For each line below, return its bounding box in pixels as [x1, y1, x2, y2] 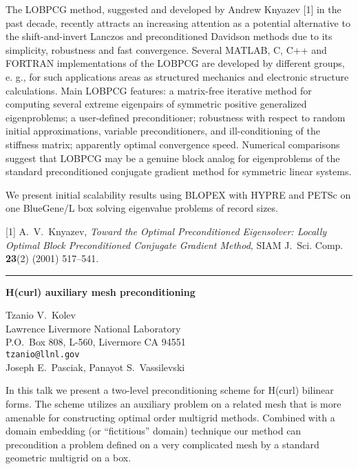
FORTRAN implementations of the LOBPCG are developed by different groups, [6, 56, 345, 70]
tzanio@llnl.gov [6, 350, 80, 360]
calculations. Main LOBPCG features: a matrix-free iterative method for [6, 83, 312, 97]
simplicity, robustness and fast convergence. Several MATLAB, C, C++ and [6, 42, 327, 57]
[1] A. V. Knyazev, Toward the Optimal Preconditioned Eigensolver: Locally [6, 223, 327, 238]
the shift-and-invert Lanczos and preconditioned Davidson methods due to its [6, 29, 333, 43]
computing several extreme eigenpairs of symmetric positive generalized [6, 97, 307, 111]
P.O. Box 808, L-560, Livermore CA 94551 [6, 335, 186, 349]
